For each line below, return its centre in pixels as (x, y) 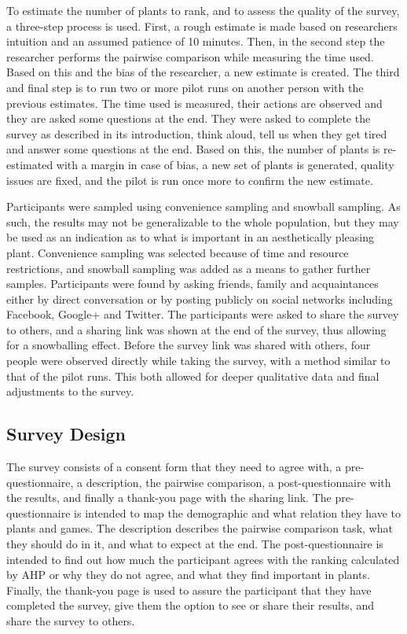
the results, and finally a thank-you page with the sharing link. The (169, 498)
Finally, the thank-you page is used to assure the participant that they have (189, 590)
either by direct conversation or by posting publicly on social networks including (200, 299)
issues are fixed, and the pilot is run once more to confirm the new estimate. (190, 180)
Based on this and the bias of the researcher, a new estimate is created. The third (203, 72)
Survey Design (66, 434)
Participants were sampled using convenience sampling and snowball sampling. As (203, 206)
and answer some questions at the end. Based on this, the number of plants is (193, 149)
